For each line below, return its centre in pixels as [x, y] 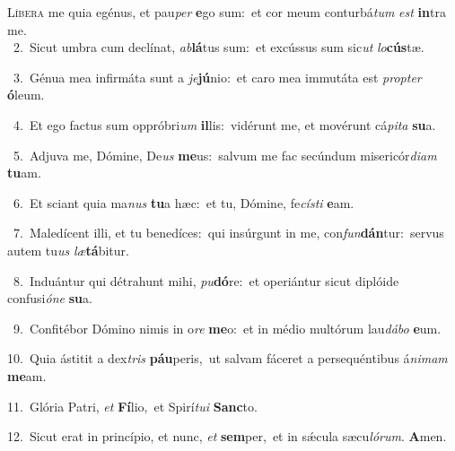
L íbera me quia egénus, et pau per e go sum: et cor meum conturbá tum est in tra [227, 12]
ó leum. [26, 95]
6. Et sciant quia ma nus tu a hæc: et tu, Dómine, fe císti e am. [184, 202]
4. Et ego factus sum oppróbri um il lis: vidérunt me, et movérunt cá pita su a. [224, 124]
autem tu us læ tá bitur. [68, 250]
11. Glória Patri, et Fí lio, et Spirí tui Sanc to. [132, 406]
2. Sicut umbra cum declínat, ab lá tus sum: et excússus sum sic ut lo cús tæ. [219, 47]
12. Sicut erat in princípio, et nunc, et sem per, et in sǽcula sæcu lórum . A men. [227, 436]
